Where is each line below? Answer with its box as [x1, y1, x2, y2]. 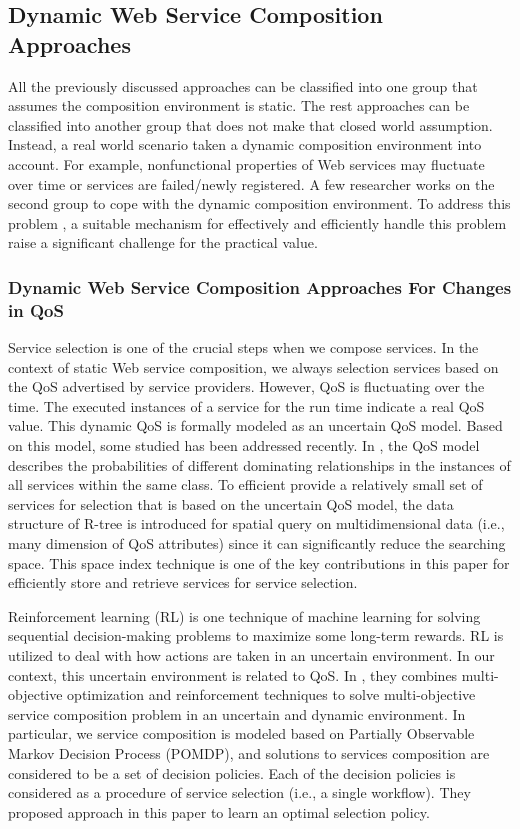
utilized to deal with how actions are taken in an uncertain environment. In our [8, 644, 495, 665]
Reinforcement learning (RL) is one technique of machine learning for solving [8, 605, 481, 626]
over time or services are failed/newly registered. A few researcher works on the [8, 173, 495, 194]
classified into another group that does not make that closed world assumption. [8, 114, 493, 135]
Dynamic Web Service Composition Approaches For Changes [8, 274, 512, 299]
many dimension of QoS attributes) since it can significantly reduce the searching [8, 533, 506, 554]
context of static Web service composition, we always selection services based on [8, 356, 499, 377]
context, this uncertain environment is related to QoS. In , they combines [8, 664, 458, 685]
